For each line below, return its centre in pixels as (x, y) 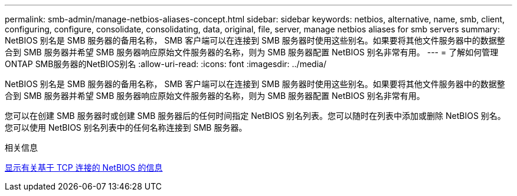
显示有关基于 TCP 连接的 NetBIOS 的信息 (84, 167)
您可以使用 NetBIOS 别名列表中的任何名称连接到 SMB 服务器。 (126, 127)
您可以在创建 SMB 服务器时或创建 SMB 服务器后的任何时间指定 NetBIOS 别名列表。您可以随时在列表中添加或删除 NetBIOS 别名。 (255, 116)
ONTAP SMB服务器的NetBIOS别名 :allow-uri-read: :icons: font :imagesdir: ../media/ (166, 64)
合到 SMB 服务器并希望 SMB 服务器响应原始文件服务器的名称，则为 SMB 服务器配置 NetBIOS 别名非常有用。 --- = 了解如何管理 (252, 52)
